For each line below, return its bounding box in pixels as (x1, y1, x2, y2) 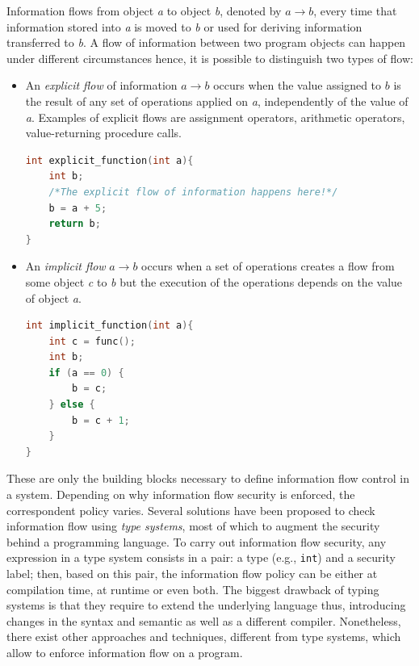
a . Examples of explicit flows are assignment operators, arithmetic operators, (25, 108, 405, 125)
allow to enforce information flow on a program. (6, 644, 243, 661)
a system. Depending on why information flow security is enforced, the (6, 486, 355, 503)
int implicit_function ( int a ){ (25, 320, 194, 332)
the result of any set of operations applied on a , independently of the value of (25, 92, 409, 109)
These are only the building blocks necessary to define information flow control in (6, 470, 410, 487)
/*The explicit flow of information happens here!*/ (48, 186, 338, 198)
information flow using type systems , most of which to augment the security (6, 517, 380, 534)
